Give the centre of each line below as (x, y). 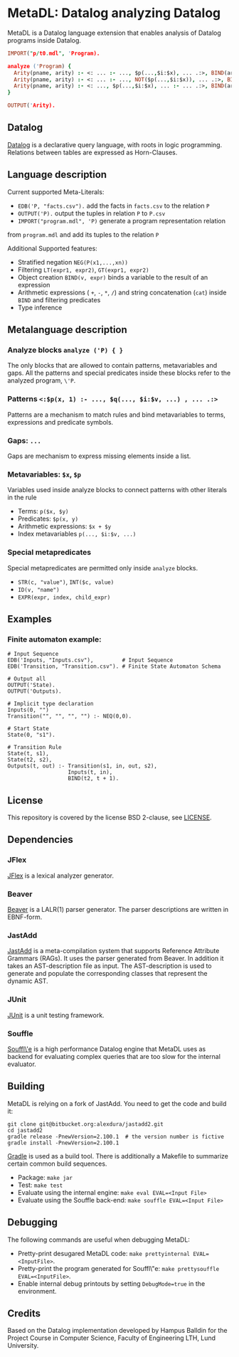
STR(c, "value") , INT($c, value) (66, 582)
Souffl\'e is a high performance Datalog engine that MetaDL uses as (107, 1049)
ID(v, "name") (38, 590)
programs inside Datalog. (44, 40)
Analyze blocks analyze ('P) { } (65, 350)
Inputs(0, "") (28, 710)
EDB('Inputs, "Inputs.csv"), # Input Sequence (90, 660)
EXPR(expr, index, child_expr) (64, 597)
